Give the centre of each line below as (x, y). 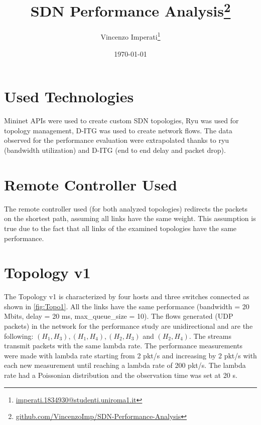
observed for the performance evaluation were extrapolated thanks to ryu (117, 140)
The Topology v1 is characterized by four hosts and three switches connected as (127, 296)
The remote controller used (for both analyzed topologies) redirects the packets (126, 208)
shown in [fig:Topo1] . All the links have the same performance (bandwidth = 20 (127, 306)
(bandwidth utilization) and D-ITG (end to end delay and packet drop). (115, 150)
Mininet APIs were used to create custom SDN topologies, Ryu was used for (121, 121)
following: (19, 336)
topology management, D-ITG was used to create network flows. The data (118, 130)
